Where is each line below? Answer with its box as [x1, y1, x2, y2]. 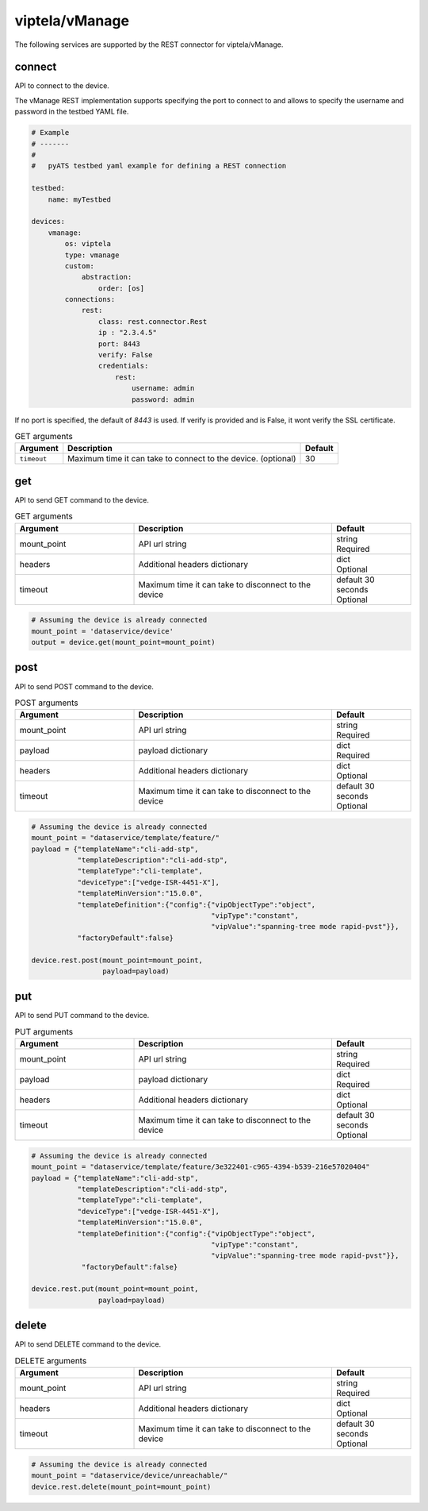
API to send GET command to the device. [14, 495, 150, 504]
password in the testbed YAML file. [14, 107, 129, 117]
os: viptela [64, 239, 111, 249]
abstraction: [81, 272, 132, 282]
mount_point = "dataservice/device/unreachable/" [31, 1471, 228, 1480]
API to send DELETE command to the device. [14, 1339, 162, 1349]
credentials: [97, 361, 149, 371]
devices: [31, 217, 66, 226]
